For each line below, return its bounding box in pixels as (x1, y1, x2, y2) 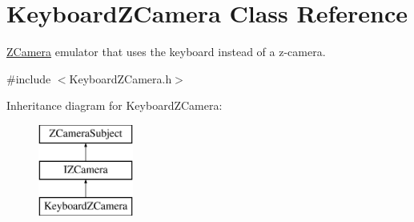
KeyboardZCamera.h (69, 70, 172, 87)
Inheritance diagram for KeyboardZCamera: (6, 97, 223, 114)
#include (6, 70, 51, 87)
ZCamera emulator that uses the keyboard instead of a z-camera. (6, 43, 326, 60)
